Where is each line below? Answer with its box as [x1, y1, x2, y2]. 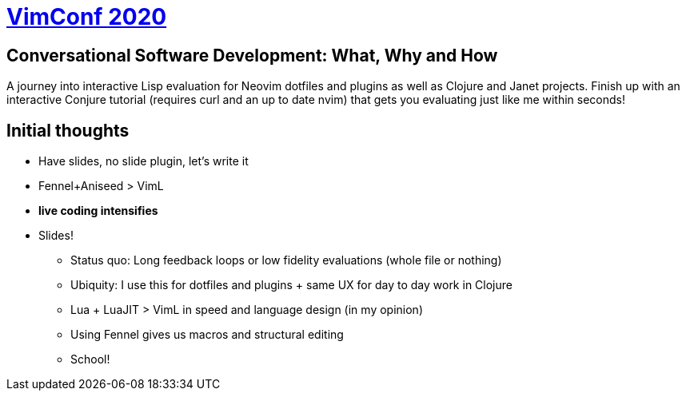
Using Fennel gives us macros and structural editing [70, 328, 344, 342]
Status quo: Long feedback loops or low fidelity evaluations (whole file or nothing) [70, 253, 502, 268]
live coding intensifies [38, 204, 158, 218]
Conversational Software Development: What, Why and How [6, 45, 498, 66]
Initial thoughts [6, 120, 130, 141]
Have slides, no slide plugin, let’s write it [38, 154, 249, 169]
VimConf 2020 [6, 3, 167, 30]
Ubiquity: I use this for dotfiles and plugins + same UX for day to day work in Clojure [70, 278, 513, 292]
